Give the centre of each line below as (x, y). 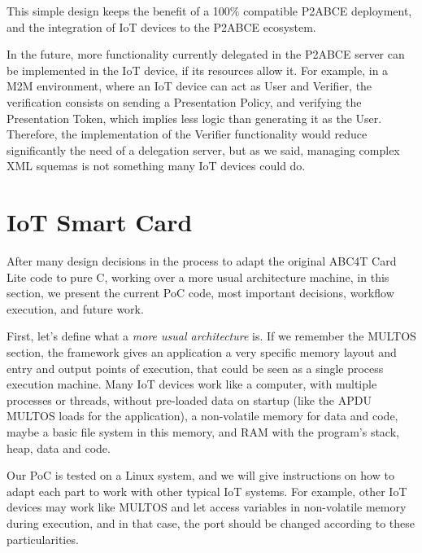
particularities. (43, 539)
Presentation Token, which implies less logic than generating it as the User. (194, 118)
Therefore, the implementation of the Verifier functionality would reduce (187, 134)
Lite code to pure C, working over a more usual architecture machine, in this (198, 276)
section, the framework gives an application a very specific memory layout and (202, 352)
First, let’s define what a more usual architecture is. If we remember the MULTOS (211, 336)
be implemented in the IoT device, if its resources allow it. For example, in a (198, 70)
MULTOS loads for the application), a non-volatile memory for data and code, (202, 416)
